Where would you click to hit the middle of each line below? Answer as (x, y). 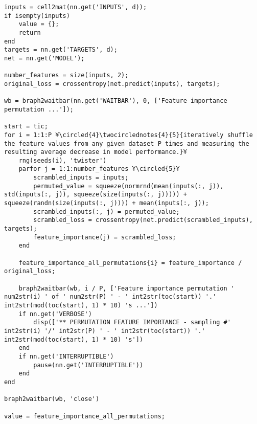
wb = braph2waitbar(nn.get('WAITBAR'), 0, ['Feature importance (116, 101)
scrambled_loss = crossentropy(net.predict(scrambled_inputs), (143, 220)
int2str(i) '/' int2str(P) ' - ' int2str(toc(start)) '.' (105, 331)
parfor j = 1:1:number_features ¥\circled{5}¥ (99, 169)
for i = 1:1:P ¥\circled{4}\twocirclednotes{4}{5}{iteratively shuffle (128, 135)
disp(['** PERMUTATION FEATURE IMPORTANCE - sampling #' (132, 322)
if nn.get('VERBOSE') (55, 314)
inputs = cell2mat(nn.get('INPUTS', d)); (76, 7)
